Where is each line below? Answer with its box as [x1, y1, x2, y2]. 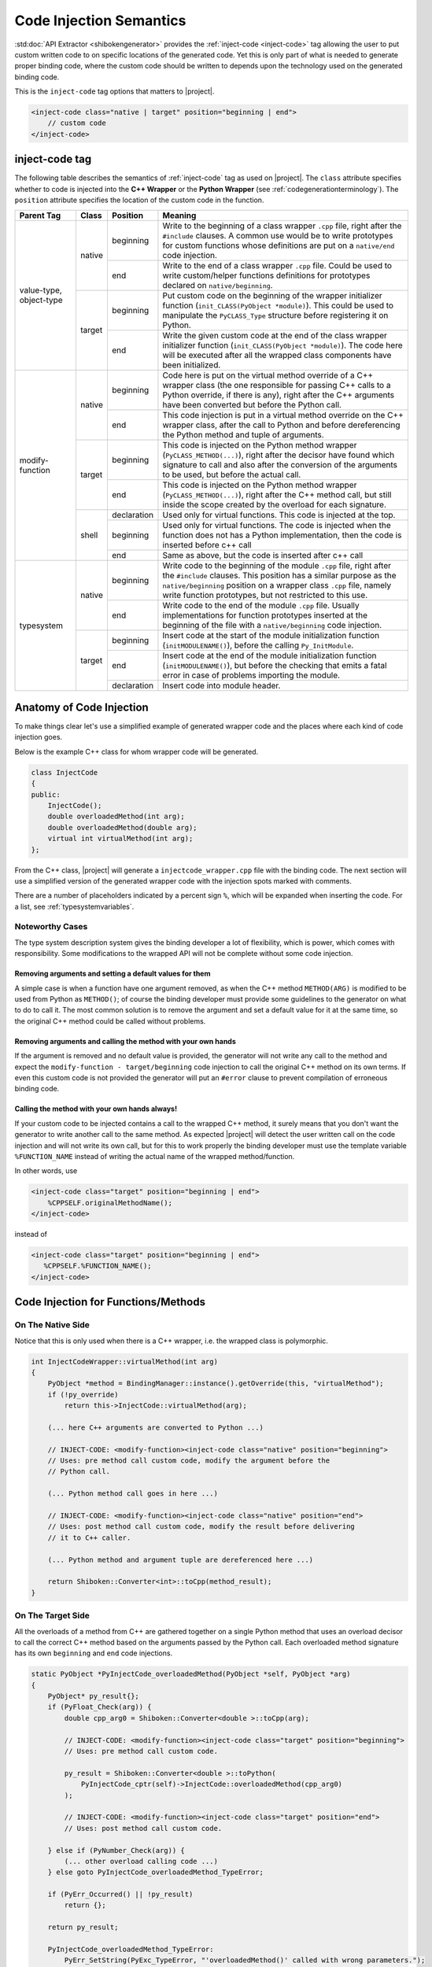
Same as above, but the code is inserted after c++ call [162, 549, 364, 560]
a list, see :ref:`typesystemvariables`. [14, 902, 135, 911]
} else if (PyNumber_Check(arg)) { [47, 1846, 185, 1854]
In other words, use [14, 1166, 78, 1175]
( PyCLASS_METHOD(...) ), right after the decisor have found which [162, 449, 395, 460]
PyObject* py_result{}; [47, 1692, 139, 1701]
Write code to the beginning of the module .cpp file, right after [162, 559, 392, 570]
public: [31, 790, 61, 799]
